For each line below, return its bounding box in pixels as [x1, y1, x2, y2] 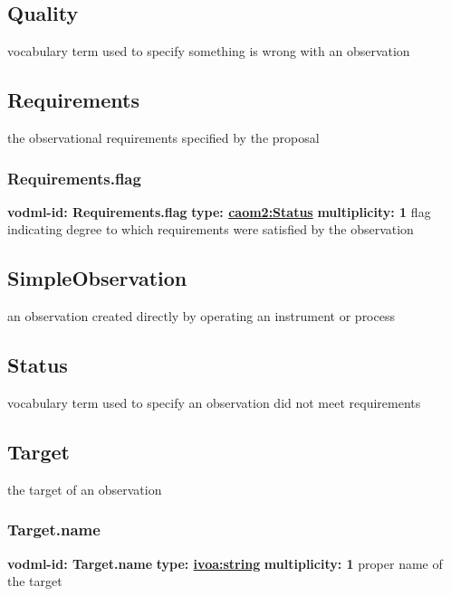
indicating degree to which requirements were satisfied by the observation [7, 220, 414, 239]
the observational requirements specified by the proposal [7, 128, 320, 147]
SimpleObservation [7, 264, 187, 292]
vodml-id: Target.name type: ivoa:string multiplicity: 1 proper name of [7, 553, 443, 572]
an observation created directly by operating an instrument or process [7, 307, 395, 326]
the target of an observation [7, 479, 162, 498]
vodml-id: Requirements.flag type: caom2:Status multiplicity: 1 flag [7, 202, 431, 221]
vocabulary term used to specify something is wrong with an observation [7, 42, 410, 61]
